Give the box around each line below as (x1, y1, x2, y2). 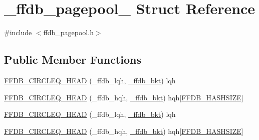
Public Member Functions (4, 52, 141, 67)
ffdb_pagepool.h (43, 27, 94, 38)
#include (4, 27, 32, 38)
